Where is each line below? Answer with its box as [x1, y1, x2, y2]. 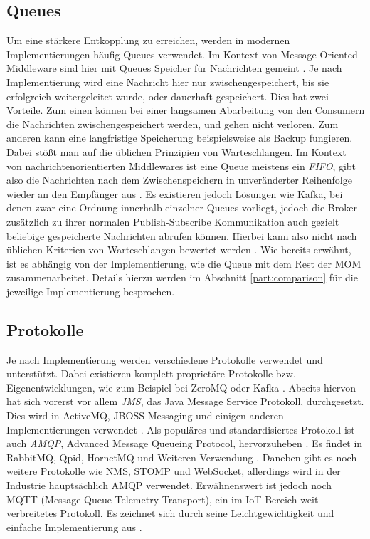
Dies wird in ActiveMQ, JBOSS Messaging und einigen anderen [6, 408, 284, 423]
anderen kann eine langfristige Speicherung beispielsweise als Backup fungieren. [6, 130, 353, 145]
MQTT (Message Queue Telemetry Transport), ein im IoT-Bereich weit [6, 491, 319, 506]
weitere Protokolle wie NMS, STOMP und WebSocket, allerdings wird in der [6, 464, 341, 478]
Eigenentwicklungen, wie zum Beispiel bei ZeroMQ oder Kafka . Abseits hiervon [6, 380, 356, 394]
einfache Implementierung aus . [6, 519, 142, 534]
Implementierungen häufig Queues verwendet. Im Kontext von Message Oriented [6, 46, 358, 61]
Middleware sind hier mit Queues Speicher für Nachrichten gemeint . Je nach [6, 61, 342, 75]
